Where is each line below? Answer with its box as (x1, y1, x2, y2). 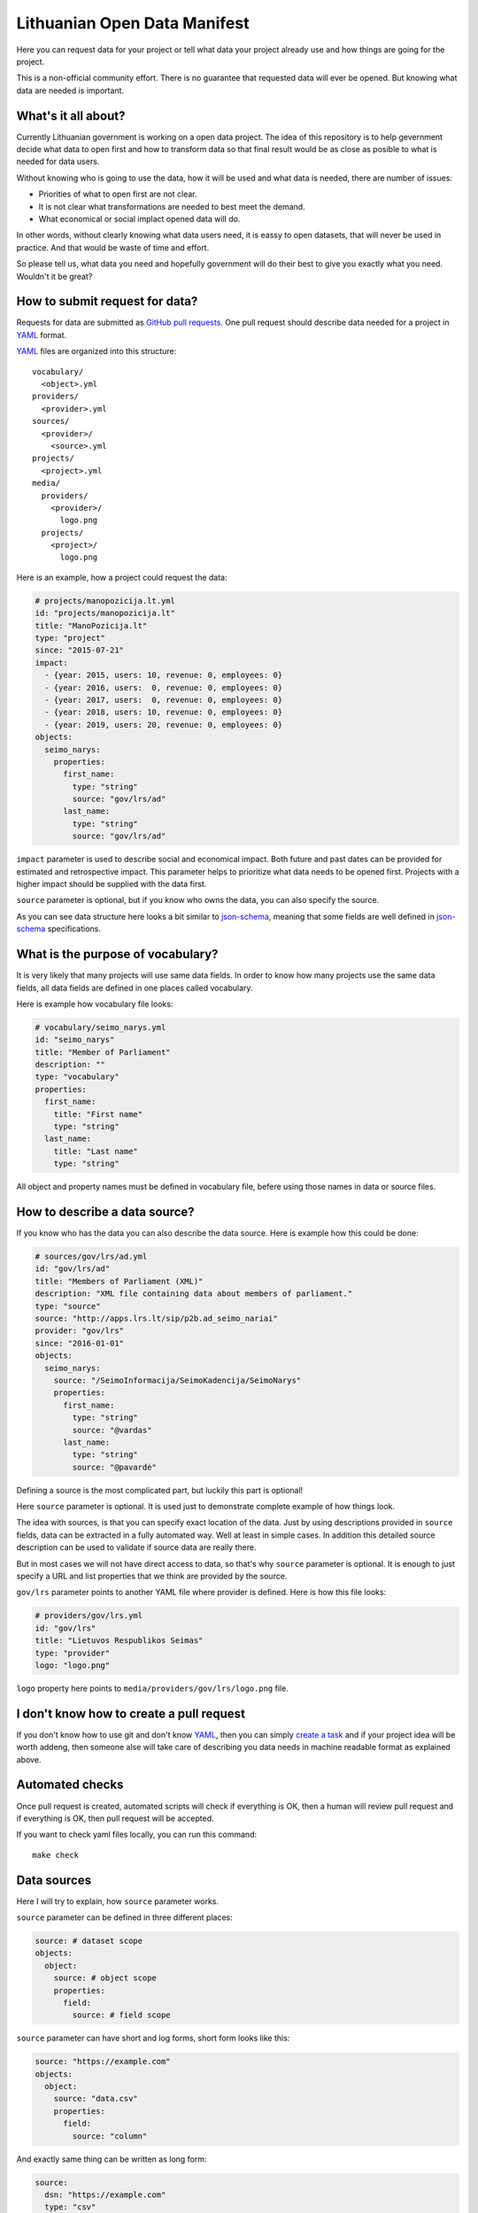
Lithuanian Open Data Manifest (16, 13, 250, 33)
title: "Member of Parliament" (35, 1047, 172, 1057)
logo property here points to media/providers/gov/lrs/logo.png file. (16, 1683, 289, 1693)
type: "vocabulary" (35, 1072, 119, 1082)
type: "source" (35, 1301, 101, 1311)
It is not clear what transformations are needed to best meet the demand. (38, 201, 305, 212)
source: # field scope (72, 2010, 172, 2020)
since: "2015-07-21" (35, 645, 124, 655)
